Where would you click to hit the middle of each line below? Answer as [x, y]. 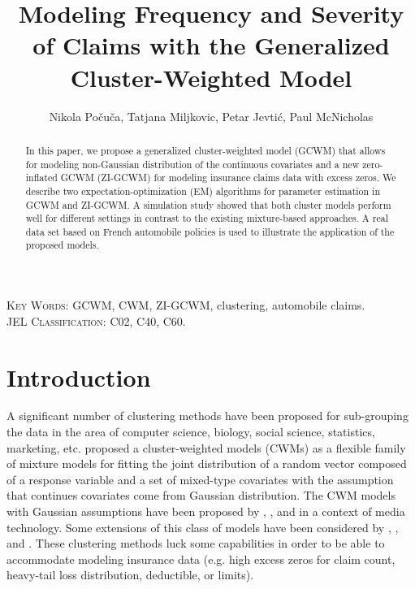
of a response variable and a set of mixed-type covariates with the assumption [200, 479]
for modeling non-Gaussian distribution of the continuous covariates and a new [192, 164]
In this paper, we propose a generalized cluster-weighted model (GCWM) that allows [205, 150]
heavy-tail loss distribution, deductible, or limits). [130, 575]
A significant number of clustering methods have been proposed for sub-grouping [207, 416]
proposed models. [62, 245]
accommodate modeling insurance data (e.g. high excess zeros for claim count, [201, 559]
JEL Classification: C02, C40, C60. [96, 320]
